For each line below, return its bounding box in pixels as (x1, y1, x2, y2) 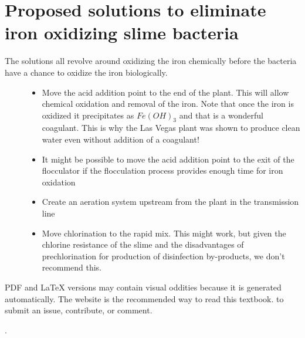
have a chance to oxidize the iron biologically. (5, 66, 168, 78)
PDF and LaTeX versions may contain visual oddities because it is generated (5, 281, 282, 293)
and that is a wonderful (179, 109, 263, 121)
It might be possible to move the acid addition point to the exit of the (42, 153, 294, 165)
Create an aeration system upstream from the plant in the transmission (42, 195, 299, 208)
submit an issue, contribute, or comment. (5, 304, 152, 316)
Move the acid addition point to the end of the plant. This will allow (42, 86, 289, 98)
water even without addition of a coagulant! (42, 133, 199, 146)
